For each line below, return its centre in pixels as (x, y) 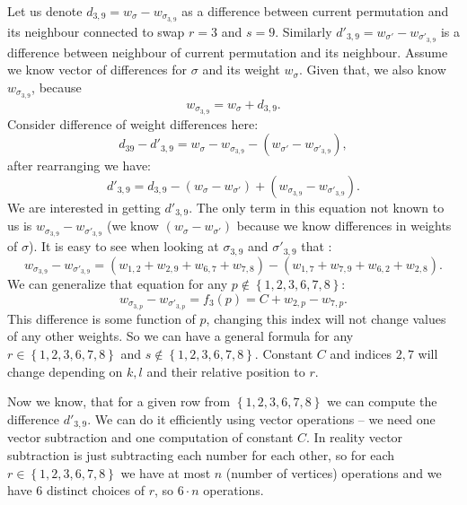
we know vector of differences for (97, 70)
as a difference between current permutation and (315, 11)
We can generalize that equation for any (118, 284)
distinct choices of (95, 490)
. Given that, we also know (372, 70)
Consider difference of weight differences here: (133, 123)
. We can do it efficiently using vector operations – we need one (261, 418)
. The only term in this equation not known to (317, 207)
